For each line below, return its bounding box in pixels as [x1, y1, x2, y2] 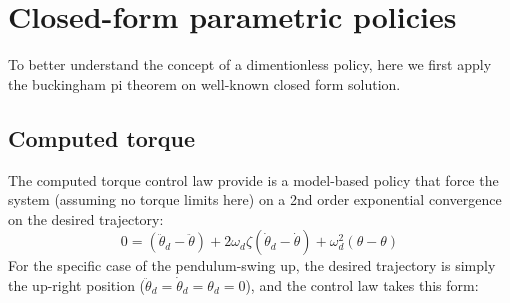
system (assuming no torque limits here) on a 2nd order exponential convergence [8, 189, 502, 210]
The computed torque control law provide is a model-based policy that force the [8, 169, 499, 190]
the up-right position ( [8, 274, 146, 295]
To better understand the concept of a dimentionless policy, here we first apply [8, 54, 492, 75]
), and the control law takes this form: [245, 274, 479, 295]
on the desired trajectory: [8, 208, 164, 229]
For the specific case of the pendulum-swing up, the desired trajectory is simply [8, 255, 496, 276]
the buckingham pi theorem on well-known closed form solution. [8, 73, 401, 94]
